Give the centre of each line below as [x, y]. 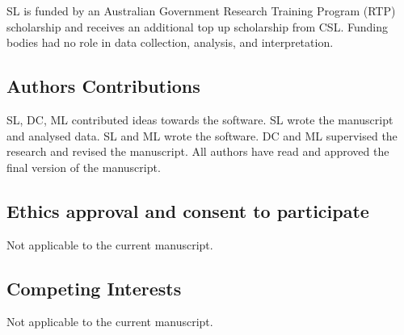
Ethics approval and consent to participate [188, 210]
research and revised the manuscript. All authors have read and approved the [198, 151]
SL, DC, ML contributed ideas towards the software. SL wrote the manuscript [200, 119]
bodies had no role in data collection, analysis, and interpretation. [170, 42]
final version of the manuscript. [84, 167]
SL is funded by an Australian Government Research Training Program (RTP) [201, 10]
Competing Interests [94, 288]
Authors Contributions [103, 86]
